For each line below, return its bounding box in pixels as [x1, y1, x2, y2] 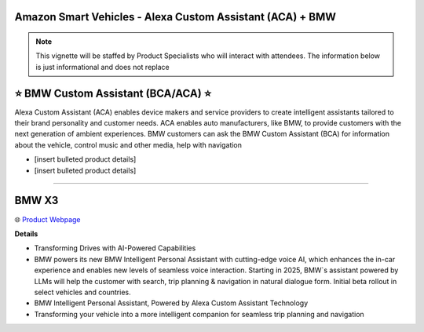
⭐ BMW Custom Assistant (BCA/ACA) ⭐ [14, 86, 212, 100]
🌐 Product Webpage [14, 214, 82, 224]
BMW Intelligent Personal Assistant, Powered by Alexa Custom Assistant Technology [34, 298, 309, 308]
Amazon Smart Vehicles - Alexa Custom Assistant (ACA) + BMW [14, 10, 337, 24]
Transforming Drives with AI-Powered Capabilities [34, 243, 196, 253]
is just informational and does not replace [35, 62, 170, 71]
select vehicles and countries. [34, 287, 131, 297]
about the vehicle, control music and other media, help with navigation [14, 140, 243, 149]
